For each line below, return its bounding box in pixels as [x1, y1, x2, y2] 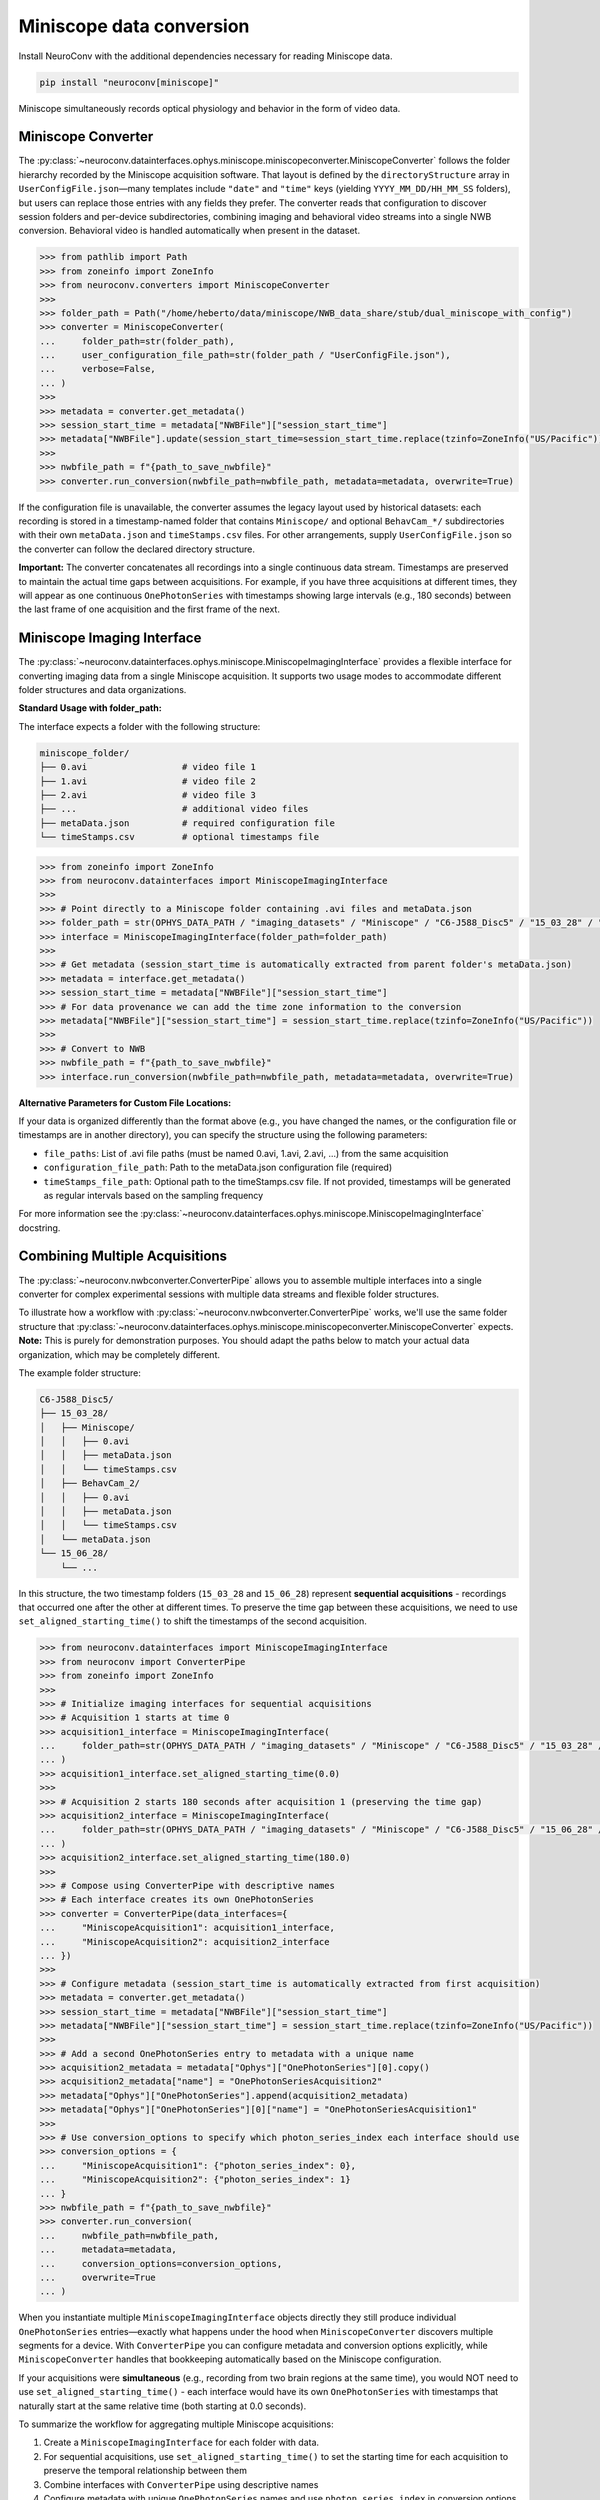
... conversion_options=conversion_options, [39, 2258, 283, 2269]
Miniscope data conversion [18, 15, 250, 37]
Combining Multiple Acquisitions [18, 1248, 228, 1265]
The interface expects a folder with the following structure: [18, 720, 261, 732]
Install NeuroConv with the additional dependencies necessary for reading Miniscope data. [18, 50, 394, 62]
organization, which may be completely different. [18, 1348, 220, 1360]
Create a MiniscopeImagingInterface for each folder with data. [43, 2436, 320, 2449]
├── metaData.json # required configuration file [39, 817, 335, 829]
